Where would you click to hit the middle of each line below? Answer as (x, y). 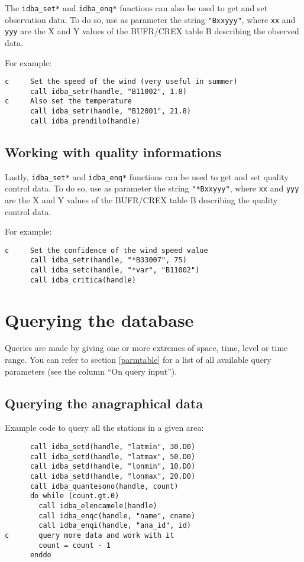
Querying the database (99, 319)
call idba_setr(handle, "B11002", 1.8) (108, 91)
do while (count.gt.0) (75, 496)
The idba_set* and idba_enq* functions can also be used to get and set (136, 8)
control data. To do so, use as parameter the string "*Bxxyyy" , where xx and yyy (152, 188)
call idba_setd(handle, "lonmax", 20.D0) (113, 477)
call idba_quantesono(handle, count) (104, 486)
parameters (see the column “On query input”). (91, 371)
